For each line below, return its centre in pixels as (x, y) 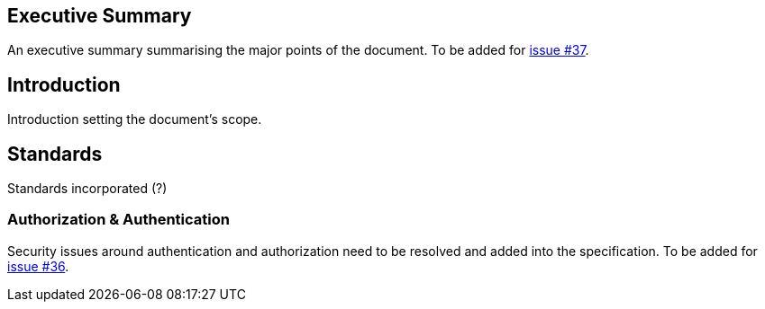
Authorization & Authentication (118, 220)
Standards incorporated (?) (87, 189)
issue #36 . (38, 266)
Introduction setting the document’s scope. (135, 119)
